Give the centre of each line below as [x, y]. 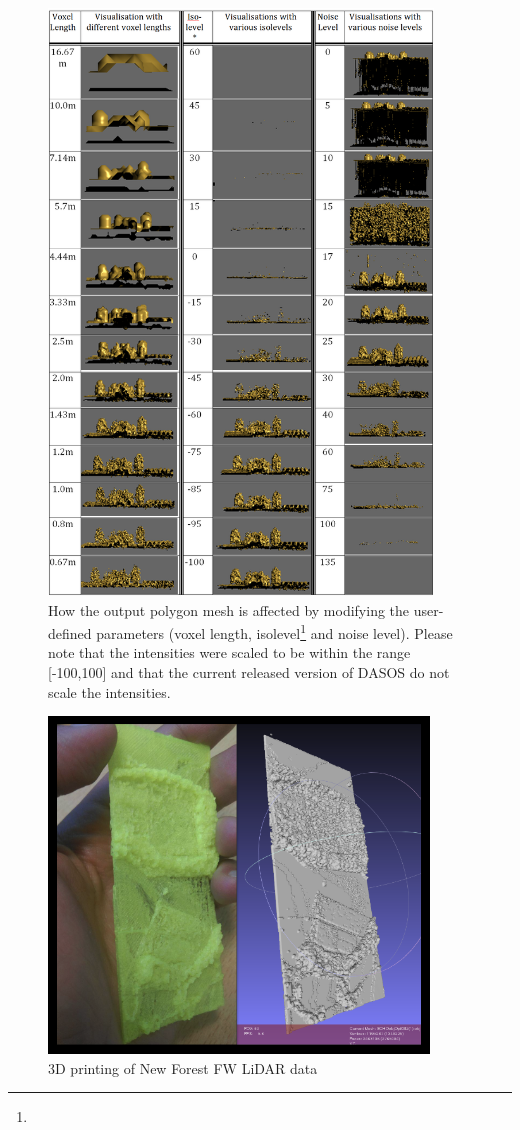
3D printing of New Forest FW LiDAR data [183, 1067]
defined [70, 632]
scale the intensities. [109, 691]
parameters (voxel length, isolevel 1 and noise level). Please [274, 631]
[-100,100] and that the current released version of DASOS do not [249, 671]
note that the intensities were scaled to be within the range [229, 652]
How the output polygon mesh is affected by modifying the [229, 609]
